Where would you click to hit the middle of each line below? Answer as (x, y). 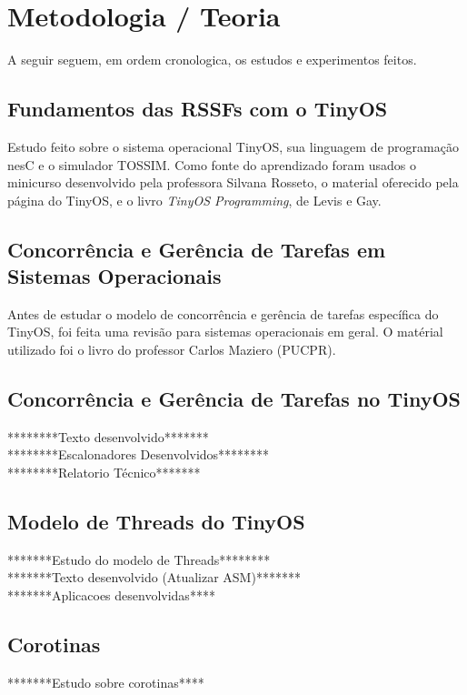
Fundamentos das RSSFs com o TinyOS (198, 109)
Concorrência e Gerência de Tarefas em (197, 249)
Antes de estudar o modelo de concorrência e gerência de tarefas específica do (223, 313)
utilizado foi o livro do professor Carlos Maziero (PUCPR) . (172, 350)
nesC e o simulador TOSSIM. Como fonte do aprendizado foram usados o (212, 164)
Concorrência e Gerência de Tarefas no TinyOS (234, 399)
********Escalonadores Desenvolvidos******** (139, 454)
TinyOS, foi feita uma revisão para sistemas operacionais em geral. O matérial (225, 332)
